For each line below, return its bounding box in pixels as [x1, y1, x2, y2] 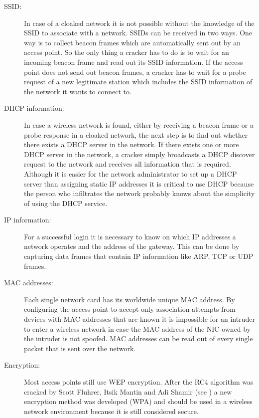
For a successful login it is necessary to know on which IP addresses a [24, 231, 236, 241]
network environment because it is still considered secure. [24, 406, 199, 416]
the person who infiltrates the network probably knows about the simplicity [24, 188, 255, 199]
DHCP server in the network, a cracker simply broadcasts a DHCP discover [24, 149, 255, 159]
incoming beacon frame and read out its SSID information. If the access [24, 56, 243, 67]
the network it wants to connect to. [24, 86, 131, 96]
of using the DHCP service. [24, 198, 108, 208]
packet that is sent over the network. [24, 343, 136, 353]
